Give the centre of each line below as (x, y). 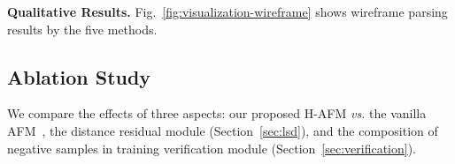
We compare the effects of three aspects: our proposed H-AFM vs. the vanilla (217, 113)
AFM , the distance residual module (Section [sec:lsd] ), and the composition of (223, 130)
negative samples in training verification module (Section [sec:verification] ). (212, 148)
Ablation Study (79, 76)
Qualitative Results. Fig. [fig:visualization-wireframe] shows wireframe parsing (227, 11)
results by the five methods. (82, 29)
